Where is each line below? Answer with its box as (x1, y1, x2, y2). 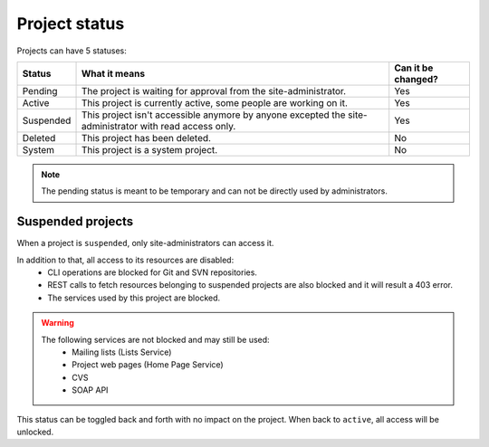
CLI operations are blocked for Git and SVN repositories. (47, 267, 258, 278)
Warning (41, 318, 74, 328)
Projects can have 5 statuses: (16, 45, 127, 56)
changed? (394, 72, 439, 85)
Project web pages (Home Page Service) (72, 359, 224, 370)
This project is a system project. (81, 143, 218, 156)
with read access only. (139, 119, 236, 132)
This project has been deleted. (81, 131, 212, 144)
